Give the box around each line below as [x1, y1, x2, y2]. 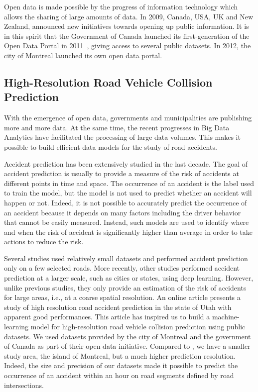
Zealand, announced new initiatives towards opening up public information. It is [4, 21, 249, 31]
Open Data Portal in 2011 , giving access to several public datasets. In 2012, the [4, 40, 251, 51]
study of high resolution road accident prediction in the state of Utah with [4, 301, 232, 312]
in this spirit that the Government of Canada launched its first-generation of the [4, 30, 250, 41]
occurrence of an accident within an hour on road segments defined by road [4, 370, 234, 380]
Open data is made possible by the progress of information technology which [4, 1, 238, 11]
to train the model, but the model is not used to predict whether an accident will [4, 188, 252, 198]
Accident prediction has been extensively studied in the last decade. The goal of [4, 158, 248, 169]
